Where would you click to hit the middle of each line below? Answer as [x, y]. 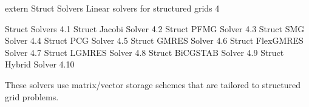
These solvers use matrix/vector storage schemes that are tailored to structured [153, 84]
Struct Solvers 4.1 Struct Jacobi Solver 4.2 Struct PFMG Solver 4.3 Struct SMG [155, 28]
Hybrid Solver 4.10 [40, 64]
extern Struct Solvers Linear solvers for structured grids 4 [112, 8]
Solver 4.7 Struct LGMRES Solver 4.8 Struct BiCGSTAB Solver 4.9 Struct [144, 52]
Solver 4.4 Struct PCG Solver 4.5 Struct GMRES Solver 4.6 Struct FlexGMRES [154, 40]
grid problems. [32, 96]
